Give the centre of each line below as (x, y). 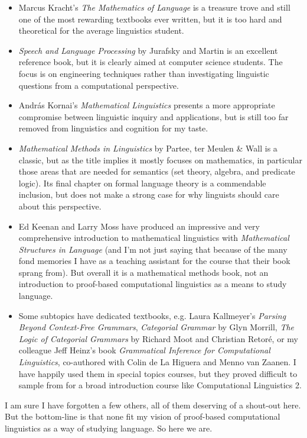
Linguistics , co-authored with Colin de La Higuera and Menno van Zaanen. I (157, 362)
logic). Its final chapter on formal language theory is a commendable (142, 183)
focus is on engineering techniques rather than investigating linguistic (144, 73)
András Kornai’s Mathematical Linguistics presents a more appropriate (147, 105)
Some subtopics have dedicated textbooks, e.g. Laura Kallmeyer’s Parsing (152, 315)
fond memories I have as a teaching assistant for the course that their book (154, 261)
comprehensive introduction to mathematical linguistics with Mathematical (154, 238)
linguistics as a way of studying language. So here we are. (109, 428)
